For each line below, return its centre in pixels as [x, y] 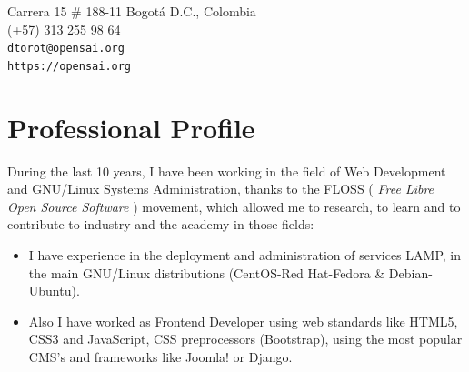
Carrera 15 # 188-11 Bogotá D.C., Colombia [132, 11]
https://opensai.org [70, 66]
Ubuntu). [54, 291]
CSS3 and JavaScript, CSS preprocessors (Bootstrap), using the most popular [245, 339]
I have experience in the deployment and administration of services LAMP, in [244, 255]
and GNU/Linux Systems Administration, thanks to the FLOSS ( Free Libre [221, 189]
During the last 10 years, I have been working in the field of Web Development [227, 171]
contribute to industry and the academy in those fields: [161, 224]
